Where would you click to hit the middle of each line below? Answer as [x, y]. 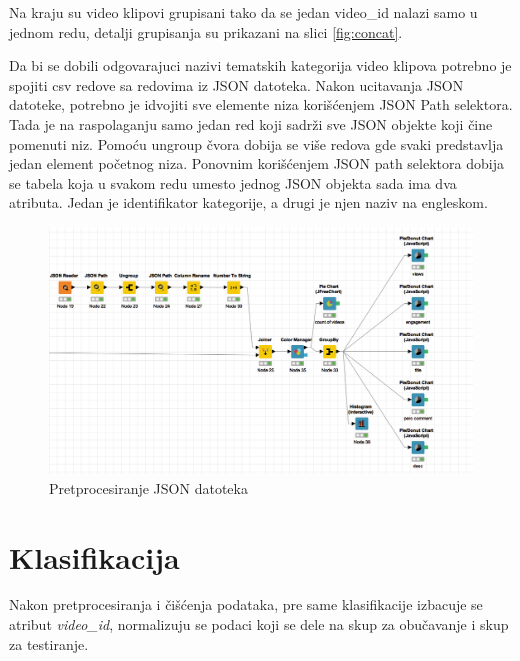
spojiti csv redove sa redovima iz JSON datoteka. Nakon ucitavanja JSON [236, 84]
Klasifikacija [94, 556]
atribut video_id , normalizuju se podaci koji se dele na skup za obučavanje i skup [259, 624]
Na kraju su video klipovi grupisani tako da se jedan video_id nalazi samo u [243, 12]
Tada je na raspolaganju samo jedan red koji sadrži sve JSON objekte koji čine [251, 123]
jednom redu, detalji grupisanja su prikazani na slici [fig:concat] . [206, 31]
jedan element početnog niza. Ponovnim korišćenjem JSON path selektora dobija [256, 163]
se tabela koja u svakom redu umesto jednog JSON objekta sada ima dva [233, 182]
